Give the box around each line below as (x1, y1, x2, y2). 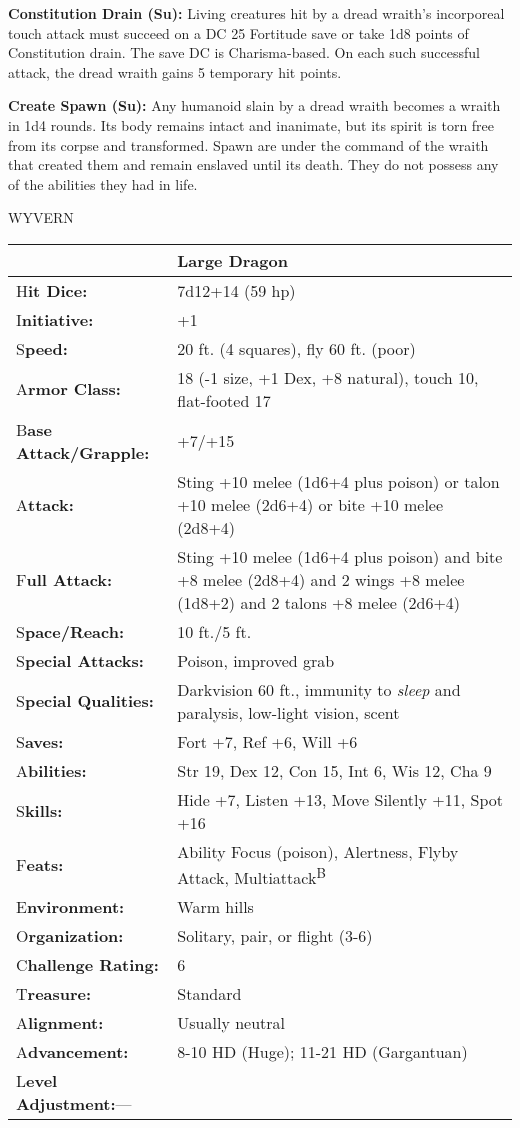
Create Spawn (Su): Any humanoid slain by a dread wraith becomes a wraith (8, 95, 501, 116)
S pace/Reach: (16, 619, 125, 643)
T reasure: (16, 982, 92, 1006)
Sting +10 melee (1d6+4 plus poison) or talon (177, 469, 500, 493)
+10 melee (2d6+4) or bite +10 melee (177, 492, 444, 516)
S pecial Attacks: (16, 648, 144, 672)
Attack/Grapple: (16, 440, 150, 464)
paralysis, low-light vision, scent (177, 700, 400, 724)
